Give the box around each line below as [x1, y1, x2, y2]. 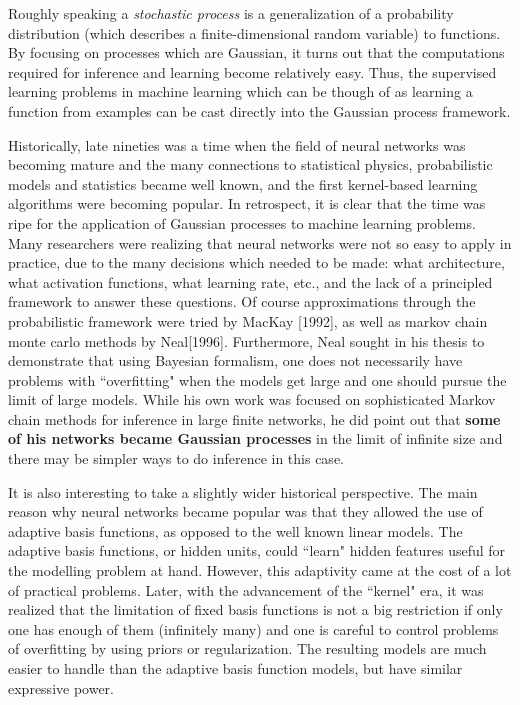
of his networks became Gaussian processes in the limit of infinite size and [8, 428, 503, 449]
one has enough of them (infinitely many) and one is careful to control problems [8, 618, 499, 639]
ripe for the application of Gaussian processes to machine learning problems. [8, 212, 476, 233]
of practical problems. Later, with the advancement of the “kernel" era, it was [8, 579, 484, 600]
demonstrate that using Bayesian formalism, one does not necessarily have [8, 350, 463, 371]
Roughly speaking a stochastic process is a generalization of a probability [8, 3, 454, 23]
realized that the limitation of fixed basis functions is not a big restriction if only [8, 599, 503, 620]
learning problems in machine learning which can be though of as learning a [8, 81, 473, 102]
